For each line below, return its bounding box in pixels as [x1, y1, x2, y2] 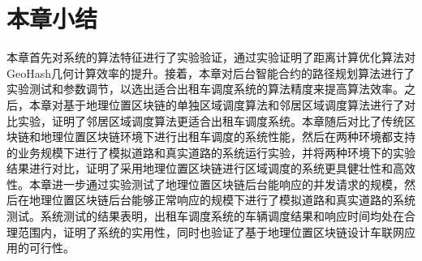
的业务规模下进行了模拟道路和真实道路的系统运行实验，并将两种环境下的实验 [6, 143, 416, 160]
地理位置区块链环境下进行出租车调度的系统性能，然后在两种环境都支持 [40, 128, 416, 145]
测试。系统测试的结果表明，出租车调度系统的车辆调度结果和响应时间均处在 [6, 208, 404, 225]
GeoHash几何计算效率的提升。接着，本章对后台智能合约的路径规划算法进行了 [6, 64, 416, 81]
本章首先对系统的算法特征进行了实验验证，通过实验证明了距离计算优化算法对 [6, 49, 416, 66]
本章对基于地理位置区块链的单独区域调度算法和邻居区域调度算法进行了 [28, 96, 404, 113]
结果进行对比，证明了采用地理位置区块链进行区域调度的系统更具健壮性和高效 [6, 160, 416, 177]
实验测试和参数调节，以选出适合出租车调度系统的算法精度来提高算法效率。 [6, 80, 404, 97]
